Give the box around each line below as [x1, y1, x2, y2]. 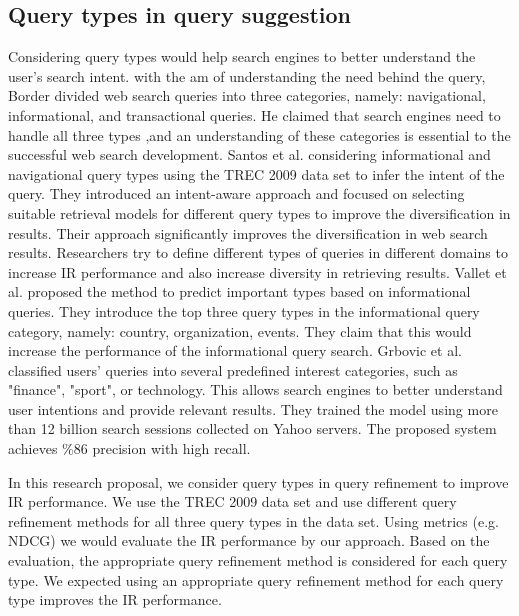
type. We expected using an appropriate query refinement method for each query [8, 569, 504, 590]
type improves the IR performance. [8, 589, 222, 610]
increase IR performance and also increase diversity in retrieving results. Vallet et [8, 261, 507, 282]
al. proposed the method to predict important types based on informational [8, 281, 471, 302]
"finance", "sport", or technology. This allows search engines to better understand [8, 379, 503, 400]
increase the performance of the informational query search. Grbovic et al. [8, 340, 462, 361]
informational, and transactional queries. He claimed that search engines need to [8, 104, 501, 125]
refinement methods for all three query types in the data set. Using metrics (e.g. [8, 510, 499, 531]
